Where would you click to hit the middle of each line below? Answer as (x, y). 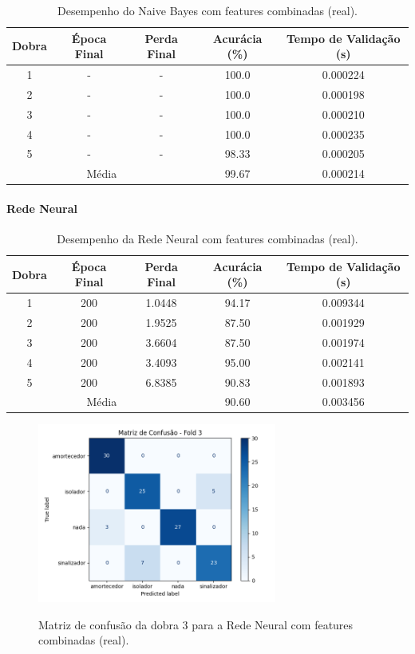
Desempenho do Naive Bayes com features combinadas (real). (207, 10)
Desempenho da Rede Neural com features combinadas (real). (207, 239)
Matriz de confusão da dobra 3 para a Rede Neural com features (196, 624)
